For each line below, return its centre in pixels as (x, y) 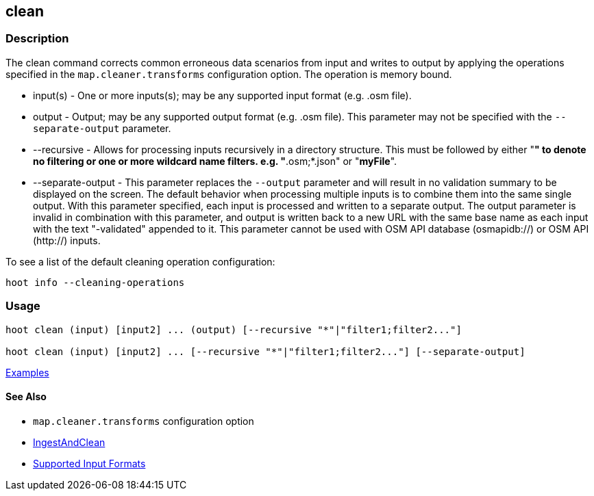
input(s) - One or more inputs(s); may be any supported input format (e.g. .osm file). (222, 95)
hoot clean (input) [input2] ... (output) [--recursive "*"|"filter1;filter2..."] (234, 329)
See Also (26, 397)
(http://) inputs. (67, 240)
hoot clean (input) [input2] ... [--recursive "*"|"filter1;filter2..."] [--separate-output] (265, 351)
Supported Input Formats (89, 463)
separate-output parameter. (102, 128)
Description (37, 39)
